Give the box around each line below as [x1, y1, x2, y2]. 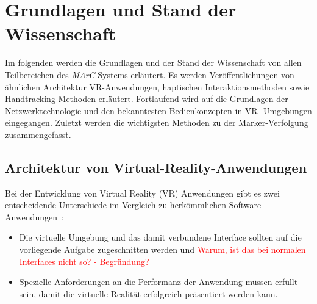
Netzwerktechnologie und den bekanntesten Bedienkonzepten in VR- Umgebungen [5, 104, 312, 117]
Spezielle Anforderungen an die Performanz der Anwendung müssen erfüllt [19, 275, 298, 288]
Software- [229, 198, 264, 211]
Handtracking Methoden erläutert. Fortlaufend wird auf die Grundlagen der [5, 92, 288, 105]
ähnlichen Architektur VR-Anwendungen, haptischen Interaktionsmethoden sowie [5, 80, 310, 93]
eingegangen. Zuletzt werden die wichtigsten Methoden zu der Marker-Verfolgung [5, 116, 308, 129]
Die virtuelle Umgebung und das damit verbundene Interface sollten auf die [19, 231, 302, 244]
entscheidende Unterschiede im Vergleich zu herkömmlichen [5, 198, 227, 211]
